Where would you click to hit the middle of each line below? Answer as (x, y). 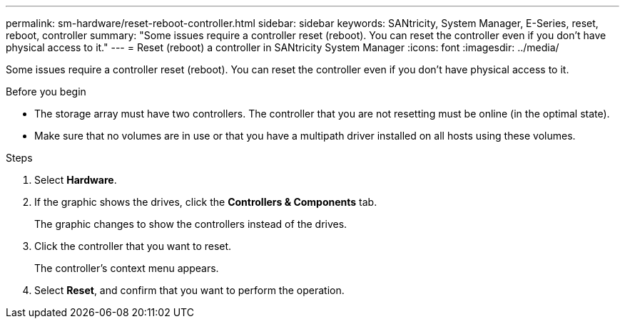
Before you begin (46, 92)
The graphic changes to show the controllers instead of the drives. (191, 224)
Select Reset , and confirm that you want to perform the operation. (189, 290)
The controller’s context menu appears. (127, 268)
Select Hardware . (76, 180)
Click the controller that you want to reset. (133, 246)
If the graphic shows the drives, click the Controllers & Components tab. (206, 202)
